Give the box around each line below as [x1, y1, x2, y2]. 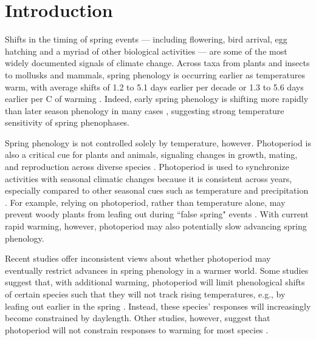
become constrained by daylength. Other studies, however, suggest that [5, 311, 270, 324]
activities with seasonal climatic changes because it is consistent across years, [5, 172, 292, 185]
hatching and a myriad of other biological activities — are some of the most [5, 44, 287, 57]
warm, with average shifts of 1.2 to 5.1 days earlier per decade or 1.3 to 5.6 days [5, 80, 304, 93]
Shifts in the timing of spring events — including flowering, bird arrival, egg [5, 33, 287, 46]
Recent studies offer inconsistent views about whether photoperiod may [5, 252, 271, 265]
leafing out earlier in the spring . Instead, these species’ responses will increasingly [5, 299, 311, 312]
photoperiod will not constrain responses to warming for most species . [5, 323, 269, 336]
